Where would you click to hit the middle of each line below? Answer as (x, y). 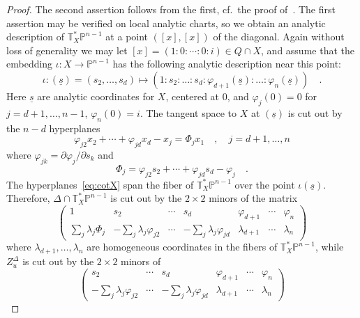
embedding (30, 64)
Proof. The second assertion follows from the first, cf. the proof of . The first (171, 9)
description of (35, 37)
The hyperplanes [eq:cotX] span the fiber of (100, 184)
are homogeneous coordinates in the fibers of (182, 247)
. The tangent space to (188, 112)
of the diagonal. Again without (279, 37)
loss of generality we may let (67, 50)
